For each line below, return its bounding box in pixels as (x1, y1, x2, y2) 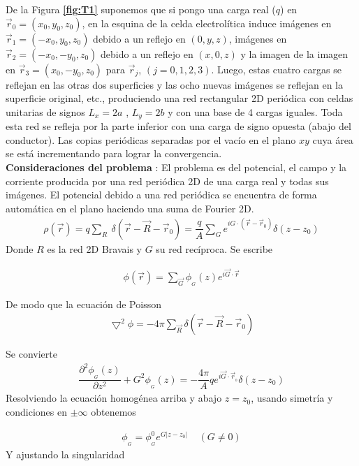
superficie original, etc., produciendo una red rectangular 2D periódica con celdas (6, 91, 353, 105)
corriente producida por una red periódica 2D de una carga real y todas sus (6, 173, 329, 188)
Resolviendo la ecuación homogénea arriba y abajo (6, 391, 222, 405)
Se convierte (6, 347, 57, 361)
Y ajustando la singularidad (6, 447, 125, 462)
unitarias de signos (6, 104, 85, 119)
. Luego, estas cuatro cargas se (211, 61, 342, 76)
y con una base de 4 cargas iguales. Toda (168, 104, 343, 119)
